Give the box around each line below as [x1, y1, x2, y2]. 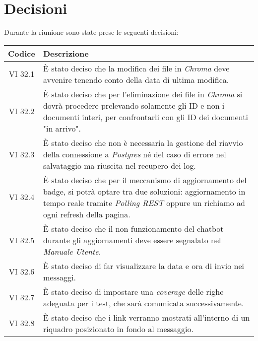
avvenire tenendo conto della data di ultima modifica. [43, 73, 229, 85]
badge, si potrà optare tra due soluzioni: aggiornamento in [43, 185, 246, 197]
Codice [8, 47, 35, 59]
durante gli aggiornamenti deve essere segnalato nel [43, 234, 221, 246]
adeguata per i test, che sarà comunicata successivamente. [43, 297, 244, 309]
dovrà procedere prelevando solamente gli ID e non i [43, 99, 225, 111]
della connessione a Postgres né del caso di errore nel [43, 148, 226, 160]
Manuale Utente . [43, 245, 101, 257]
